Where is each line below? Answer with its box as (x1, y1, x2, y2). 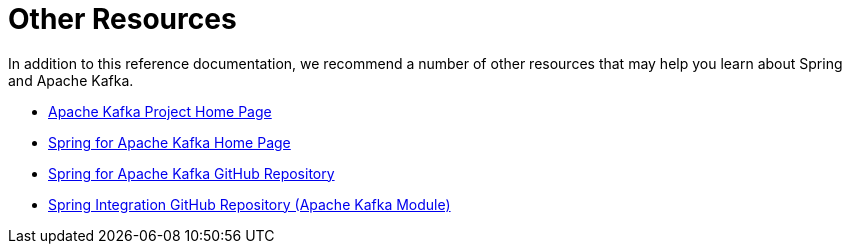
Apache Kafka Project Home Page (48, 102, 272, 120)
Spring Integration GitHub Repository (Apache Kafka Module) (48, 195, 451, 213)
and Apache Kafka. (8, 71, 134, 89)
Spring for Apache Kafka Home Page (48, 133, 291, 151)
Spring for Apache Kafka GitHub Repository (48, 164, 335, 182)
